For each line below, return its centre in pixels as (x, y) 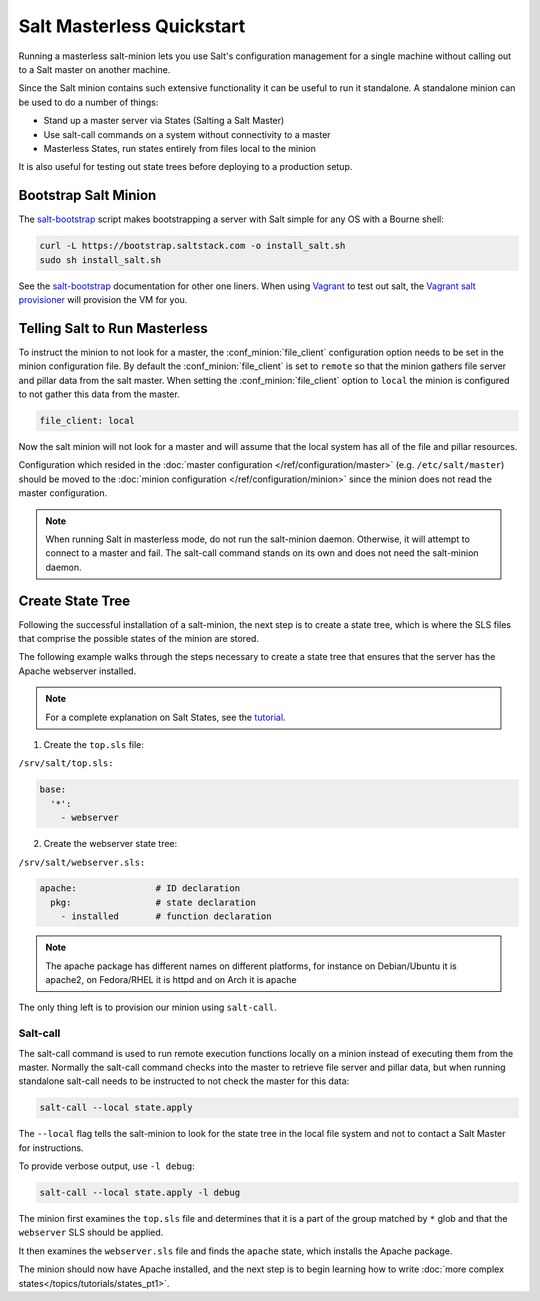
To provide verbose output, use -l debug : (106, 1166)
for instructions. (51, 1147)
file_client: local (87, 420)
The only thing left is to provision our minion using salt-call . (147, 1007)
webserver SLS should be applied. (91, 1232)
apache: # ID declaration (139, 888)
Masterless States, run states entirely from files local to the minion (180, 148)
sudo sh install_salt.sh (100, 259)
